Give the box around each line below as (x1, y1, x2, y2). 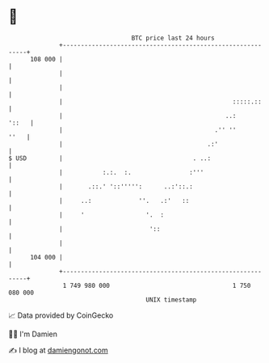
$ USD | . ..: (8, 154, 212, 163)
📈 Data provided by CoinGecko (8, 310, 114, 320)
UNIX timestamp (145, 295, 197, 304)
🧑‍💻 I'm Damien (8, 329, 58, 339)
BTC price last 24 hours (131, 34, 216, 42)
